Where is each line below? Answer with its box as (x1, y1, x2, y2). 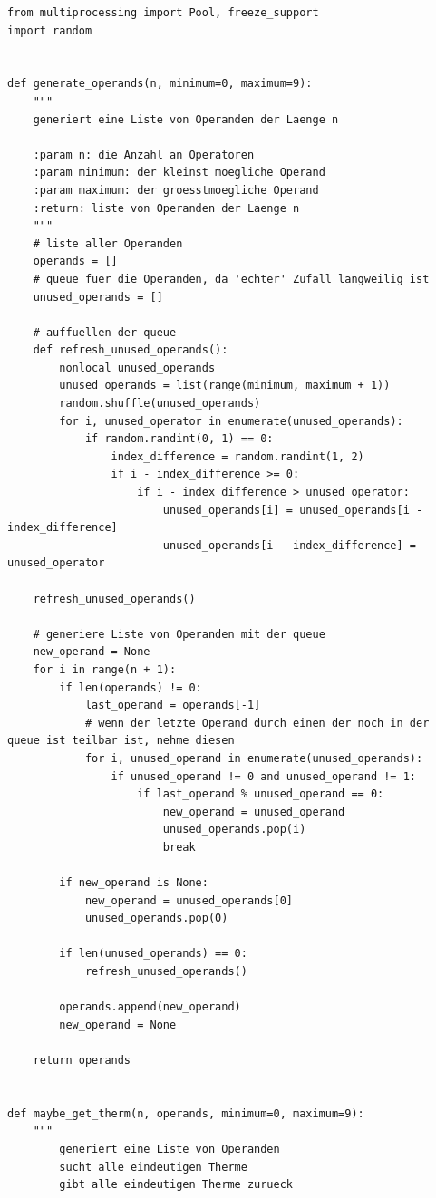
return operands (33, 1054, 131, 1068)
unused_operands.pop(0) (84, 912, 228, 925)
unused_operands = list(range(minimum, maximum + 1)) (59, 379, 391, 392)
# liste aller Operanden (33, 237, 183, 250)
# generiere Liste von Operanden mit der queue (33, 627, 325, 641)
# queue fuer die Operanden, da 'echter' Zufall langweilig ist (33, 272, 430, 285)
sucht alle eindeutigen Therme (59, 1160, 247, 1174)
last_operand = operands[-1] (84, 699, 261, 712)
